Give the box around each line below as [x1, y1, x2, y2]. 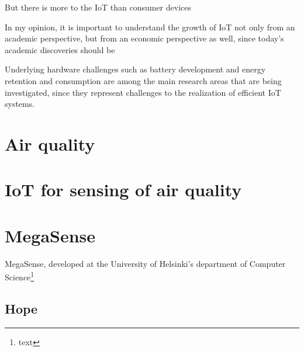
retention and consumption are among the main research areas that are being [5, 74, 282, 86]
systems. [5, 98, 35, 110]
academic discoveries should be [5, 43, 115, 55]
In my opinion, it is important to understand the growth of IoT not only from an [5, 20, 295, 33]
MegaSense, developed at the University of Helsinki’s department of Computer [5, 257, 286, 269]
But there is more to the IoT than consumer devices [5, 1, 191, 13]
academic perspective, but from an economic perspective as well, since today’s [5, 32, 284, 44]
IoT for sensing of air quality [5, 178, 242, 201]
